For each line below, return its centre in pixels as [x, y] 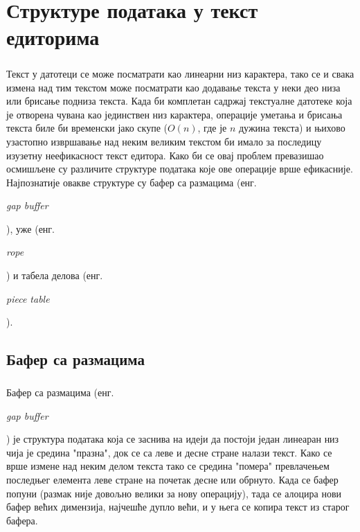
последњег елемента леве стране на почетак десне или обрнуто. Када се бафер [172, 479]
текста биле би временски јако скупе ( [87, 128]
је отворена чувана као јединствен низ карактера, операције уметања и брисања [174, 114]
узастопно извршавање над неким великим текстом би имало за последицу [164, 141]
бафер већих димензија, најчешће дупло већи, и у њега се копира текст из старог [178, 507]
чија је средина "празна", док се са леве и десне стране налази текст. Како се [169, 452]
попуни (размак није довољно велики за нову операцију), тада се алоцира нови [174, 493]
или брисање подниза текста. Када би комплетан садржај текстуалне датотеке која [179, 101]
